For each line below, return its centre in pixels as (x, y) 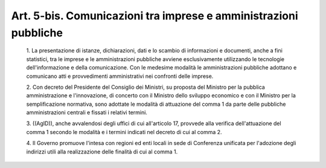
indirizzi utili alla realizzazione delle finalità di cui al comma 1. (102, 152)
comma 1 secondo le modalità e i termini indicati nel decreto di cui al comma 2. (124, 132)
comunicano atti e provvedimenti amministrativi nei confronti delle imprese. (120, 76)
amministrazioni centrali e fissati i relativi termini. (87, 112)
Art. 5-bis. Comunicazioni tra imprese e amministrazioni (155, 16)
